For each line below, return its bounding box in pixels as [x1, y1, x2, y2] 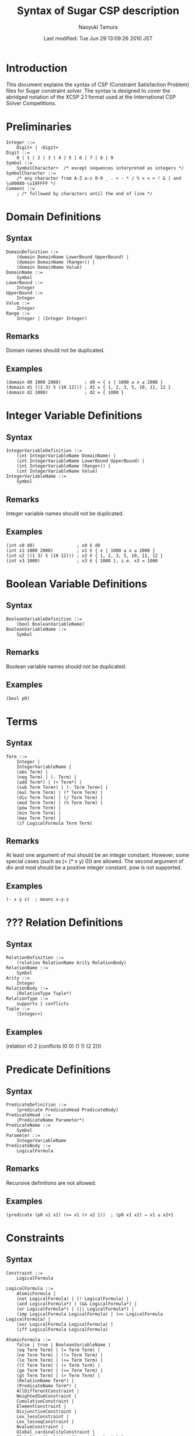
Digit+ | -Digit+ [16, 145, 59, 151]
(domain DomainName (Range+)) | [16, 259, 95, 265]
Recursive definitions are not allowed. [6, 1179, 96, 1187]
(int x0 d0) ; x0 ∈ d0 [6, 542, 100, 548]
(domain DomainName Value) [16, 264, 82, 270]
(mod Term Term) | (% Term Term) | [16, 799, 103, 806]
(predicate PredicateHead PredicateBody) [16, 1107, 119, 1113]
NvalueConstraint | [16, 1424, 64, 1430]
